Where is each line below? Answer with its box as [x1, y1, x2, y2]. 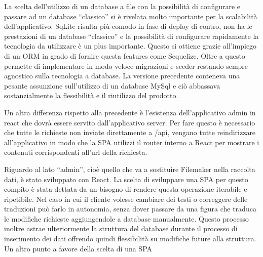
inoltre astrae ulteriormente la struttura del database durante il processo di [4, 223, 238, 234]
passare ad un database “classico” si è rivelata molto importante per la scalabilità [4, 11, 257, 21]
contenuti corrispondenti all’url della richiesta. [4, 147, 147, 157]
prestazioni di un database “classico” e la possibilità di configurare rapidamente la [4, 30, 259, 41]
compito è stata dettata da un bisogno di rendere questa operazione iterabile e [4, 184, 247, 194]
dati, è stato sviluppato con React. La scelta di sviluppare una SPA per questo [4, 174, 248, 184]
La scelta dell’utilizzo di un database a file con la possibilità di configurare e [4, 1, 241, 11]
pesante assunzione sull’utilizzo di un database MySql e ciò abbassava [4, 80, 220, 91]
